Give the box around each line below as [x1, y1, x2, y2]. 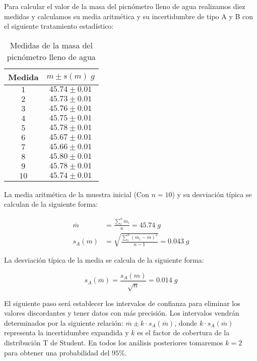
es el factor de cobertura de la [137, 327, 230, 338]
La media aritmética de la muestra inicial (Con [4, 189, 149, 199]
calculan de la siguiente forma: [4, 199, 98, 209]
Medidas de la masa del [10, 39, 93, 51]
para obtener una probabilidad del [4, 347, 110, 357]
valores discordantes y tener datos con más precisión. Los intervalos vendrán [4, 308, 239, 318]
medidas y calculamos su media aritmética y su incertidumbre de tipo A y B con [4, 11, 253, 21]
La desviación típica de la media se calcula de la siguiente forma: [4, 255, 204, 265]
